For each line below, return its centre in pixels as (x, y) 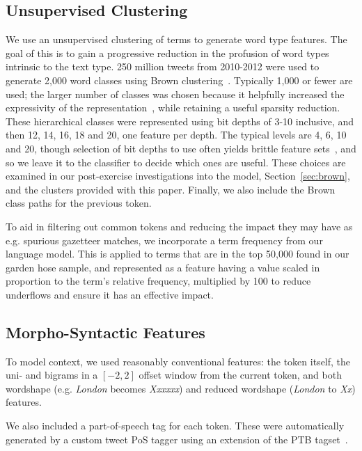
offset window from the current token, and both (240, 375)
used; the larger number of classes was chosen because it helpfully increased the (175, 94)
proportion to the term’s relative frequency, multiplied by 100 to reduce (158, 281)
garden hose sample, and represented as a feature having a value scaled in (163, 267)
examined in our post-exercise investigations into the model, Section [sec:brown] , (178, 176)
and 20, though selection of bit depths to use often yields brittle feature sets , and (181, 148)
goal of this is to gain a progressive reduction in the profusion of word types (167, 53)
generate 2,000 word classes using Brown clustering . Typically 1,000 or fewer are (179, 80)
